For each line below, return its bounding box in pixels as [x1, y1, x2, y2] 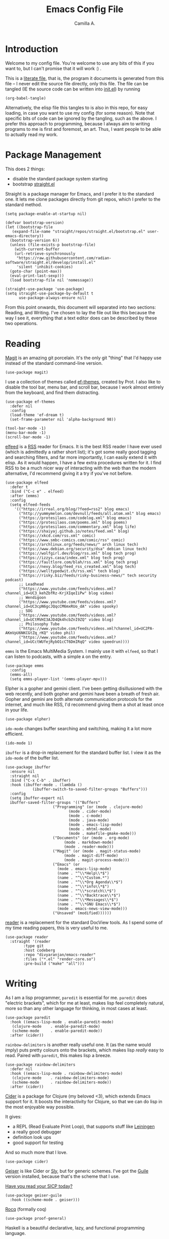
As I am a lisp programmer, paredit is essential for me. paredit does [5, 994, 147, 1000]
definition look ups [12, 1134, 51, 1140]
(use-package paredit [5, 1015, 51, 1020]
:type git [23, 943, 44, 948]
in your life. [5, 706, 29, 713]
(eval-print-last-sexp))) [10, 273, 65, 278]
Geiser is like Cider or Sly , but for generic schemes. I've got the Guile [5, 1168, 149, 1174]
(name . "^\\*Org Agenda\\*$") [57, 879, 123, 885]
